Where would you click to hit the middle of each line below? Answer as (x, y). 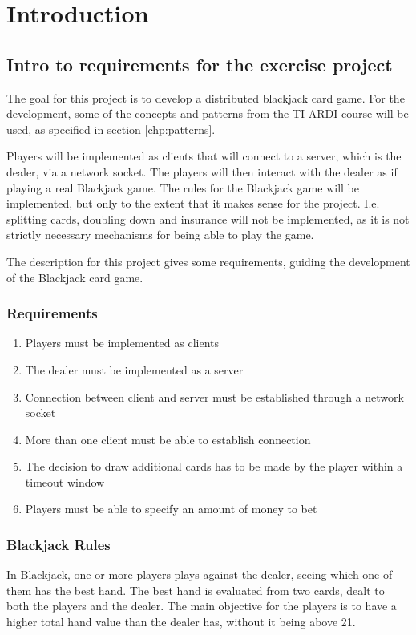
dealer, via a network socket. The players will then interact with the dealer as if (202, 171)
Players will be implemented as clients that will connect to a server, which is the (204, 156)
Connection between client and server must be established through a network (214, 396)
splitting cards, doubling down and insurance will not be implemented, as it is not (208, 218)
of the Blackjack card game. (75, 277)
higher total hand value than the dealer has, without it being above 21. (181, 622)
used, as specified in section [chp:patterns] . (111, 129)
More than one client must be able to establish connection (168, 439)
